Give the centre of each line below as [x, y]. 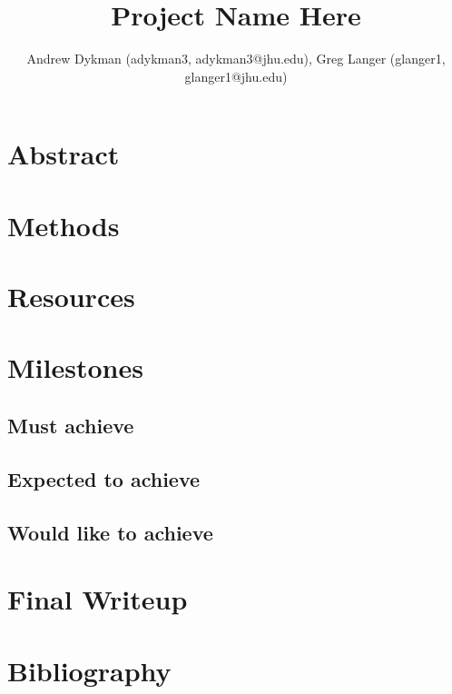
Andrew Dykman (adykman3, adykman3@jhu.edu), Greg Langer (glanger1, [236, 59]
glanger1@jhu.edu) [236, 76]
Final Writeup [98, 599]
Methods [64, 225]
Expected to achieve [104, 478]
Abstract [64, 154]
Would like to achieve [110, 532]
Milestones [75, 367]
